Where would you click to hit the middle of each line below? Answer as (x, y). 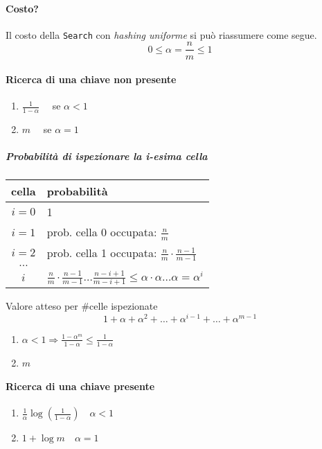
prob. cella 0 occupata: (102, 232)
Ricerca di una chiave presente (80, 386)
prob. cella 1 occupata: (102, 252)
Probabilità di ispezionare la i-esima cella (107, 156)
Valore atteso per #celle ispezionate (82, 306)
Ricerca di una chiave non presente (91, 79)
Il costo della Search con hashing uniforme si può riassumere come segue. (161, 34)
